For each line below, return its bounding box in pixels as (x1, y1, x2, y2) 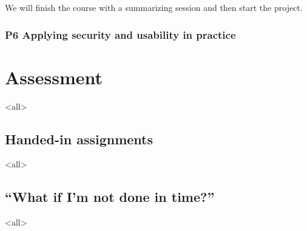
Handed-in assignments (5, 129, 153, 148)
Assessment (5, 64, 103, 89)
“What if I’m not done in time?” (5, 187, 215, 206)
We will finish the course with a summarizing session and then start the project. (5, 1, 303, 13)
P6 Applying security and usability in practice (5, 27, 236, 42)
